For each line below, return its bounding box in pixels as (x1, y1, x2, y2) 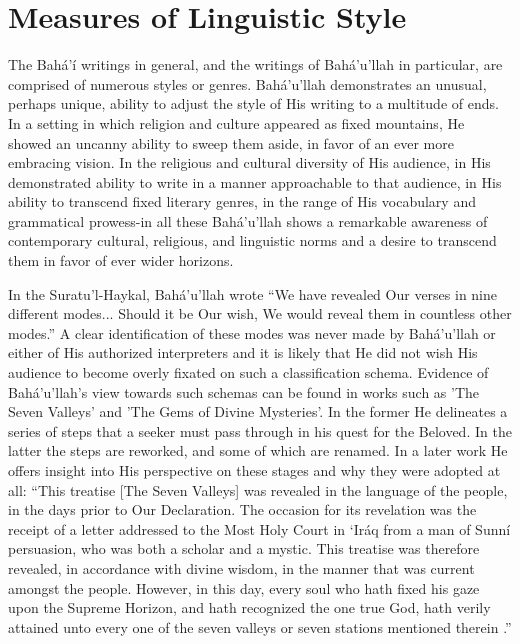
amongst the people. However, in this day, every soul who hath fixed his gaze (8, 577, 480, 598)
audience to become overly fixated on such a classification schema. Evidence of (8, 362, 489, 383)
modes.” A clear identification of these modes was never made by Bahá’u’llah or (8, 322, 496, 343)
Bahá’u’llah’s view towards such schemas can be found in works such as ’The (8, 381, 480, 402)
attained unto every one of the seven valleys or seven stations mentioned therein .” (8, 616, 512, 637)
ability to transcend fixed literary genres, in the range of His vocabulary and (8, 191, 476, 212)
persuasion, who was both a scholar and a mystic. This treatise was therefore (8, 538, 480, 559)
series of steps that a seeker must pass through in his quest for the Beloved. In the (8, 420, 512, 441)
